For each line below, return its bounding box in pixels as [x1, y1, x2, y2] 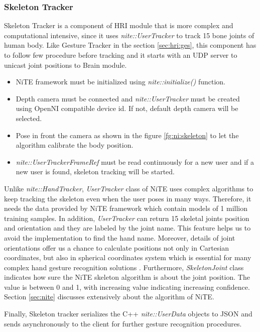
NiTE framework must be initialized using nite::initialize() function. [16, 76, 226, 87]
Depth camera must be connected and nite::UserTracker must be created [16, 93, 240, 103]
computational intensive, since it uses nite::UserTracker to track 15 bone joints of [4, 30, 254, 40]
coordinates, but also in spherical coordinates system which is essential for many [4, 252, 251, 263]
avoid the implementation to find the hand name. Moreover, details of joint [4, 232, 235, 243]
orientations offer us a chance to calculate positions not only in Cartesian [4, 242, 229, 253]
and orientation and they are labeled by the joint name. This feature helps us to [4, 223, 251, 233]
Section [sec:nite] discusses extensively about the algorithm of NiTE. [4, 291, 214, 302]
